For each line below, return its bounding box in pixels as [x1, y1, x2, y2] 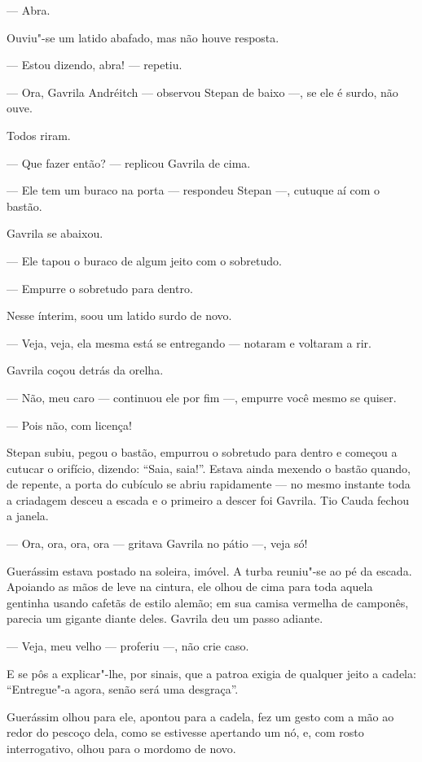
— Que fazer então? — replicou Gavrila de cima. [7, 154, 251, 171]
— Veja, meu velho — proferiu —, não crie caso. [7, 637, 249, 655]
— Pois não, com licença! [7, 416, 132, 433]
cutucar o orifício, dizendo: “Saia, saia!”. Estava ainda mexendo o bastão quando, [7, 459, 411, 476]
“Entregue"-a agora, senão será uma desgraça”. [7, 681, 239, 698]
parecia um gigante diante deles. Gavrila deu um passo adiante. [7, 610, 323, 627]
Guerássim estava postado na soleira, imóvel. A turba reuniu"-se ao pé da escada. [7, 562, 412, 579]
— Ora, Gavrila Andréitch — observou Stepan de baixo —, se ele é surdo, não [7, 83, 398, 100]
